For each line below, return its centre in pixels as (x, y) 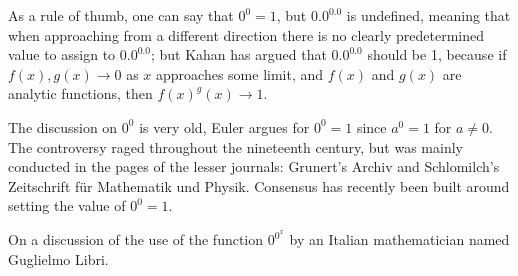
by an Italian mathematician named (399, 239)
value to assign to (62, 54)
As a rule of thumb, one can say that (121, 15)
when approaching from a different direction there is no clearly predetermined (246, 34)
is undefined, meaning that (428, 15)
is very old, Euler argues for (224, 126)
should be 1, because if (437, 54)
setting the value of (67, 205)
